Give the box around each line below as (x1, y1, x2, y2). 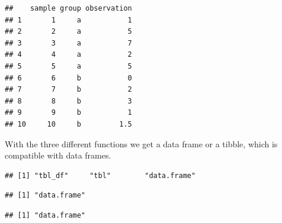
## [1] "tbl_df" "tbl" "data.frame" (5, 171, 196, 180)
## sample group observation (5, 4, 132, 12)
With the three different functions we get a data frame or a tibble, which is (5, 137, 278, 150)
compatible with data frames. (5, 149, 111, 161)
